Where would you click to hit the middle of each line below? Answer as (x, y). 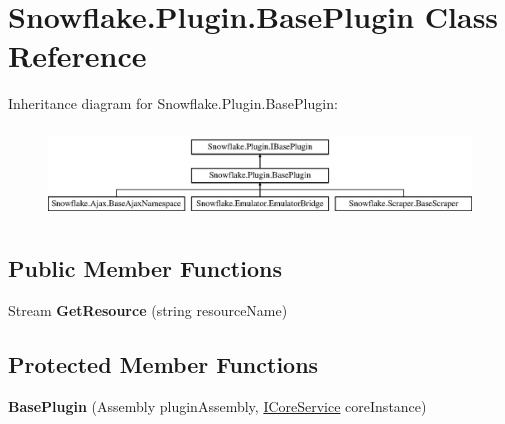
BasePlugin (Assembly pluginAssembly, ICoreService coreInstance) (217, 405)
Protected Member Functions (163, 363)
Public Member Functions (145, 267)
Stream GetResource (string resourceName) (148, 309)
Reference (77, 55)
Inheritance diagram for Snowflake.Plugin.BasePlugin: (173, 103)
